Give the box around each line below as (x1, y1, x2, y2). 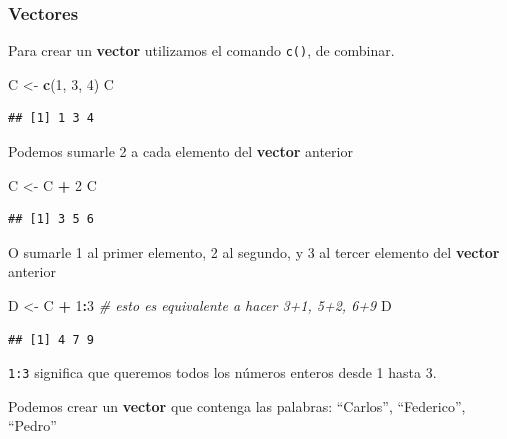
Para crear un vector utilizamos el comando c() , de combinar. (8, 40, 395, 61)
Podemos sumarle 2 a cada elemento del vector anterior (8, 141, 353, 162)
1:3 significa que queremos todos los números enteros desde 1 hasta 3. (8, 362, 437, 383)
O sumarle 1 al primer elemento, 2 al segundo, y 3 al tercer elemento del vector (8, 241, 500, 262)
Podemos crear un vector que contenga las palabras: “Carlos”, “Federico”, (8, 395, 466, 416)
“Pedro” (8, 415, 57, 436)
